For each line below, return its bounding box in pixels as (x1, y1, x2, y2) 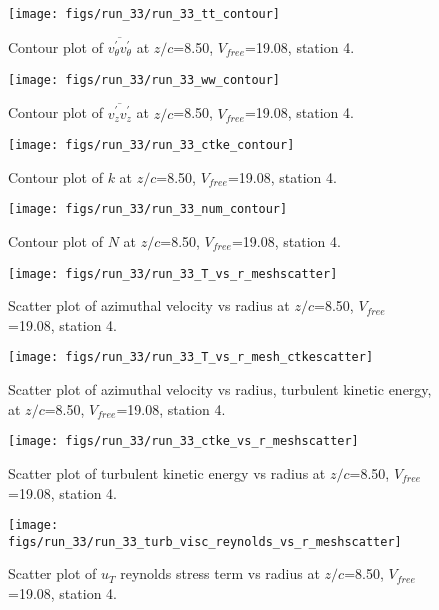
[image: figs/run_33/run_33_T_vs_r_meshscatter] (8, 266, 338, 281)
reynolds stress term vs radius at (120, 563, 320, 584)
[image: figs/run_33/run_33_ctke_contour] (8, 138, 295, 153)
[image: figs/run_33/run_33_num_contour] (8, 202, 288, 217)
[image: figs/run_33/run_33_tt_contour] (8, 7, 281, 21)
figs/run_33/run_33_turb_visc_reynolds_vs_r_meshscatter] (8, 534, 402, 549)
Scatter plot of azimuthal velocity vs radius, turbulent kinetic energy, (8, 379, 432, 400)
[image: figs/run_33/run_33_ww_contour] (8, 72, 281, 87)
